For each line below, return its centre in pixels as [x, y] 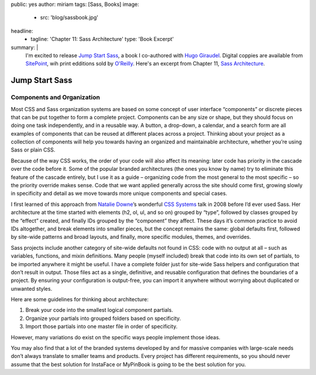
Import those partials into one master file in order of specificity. [102, 326]
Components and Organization [56, 98]
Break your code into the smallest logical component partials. [99, 310]
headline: [22, 31]
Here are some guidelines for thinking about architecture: [80, 300]
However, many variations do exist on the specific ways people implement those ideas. [116, 337]
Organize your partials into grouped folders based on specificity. [103, 318]
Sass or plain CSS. [33, 150]
